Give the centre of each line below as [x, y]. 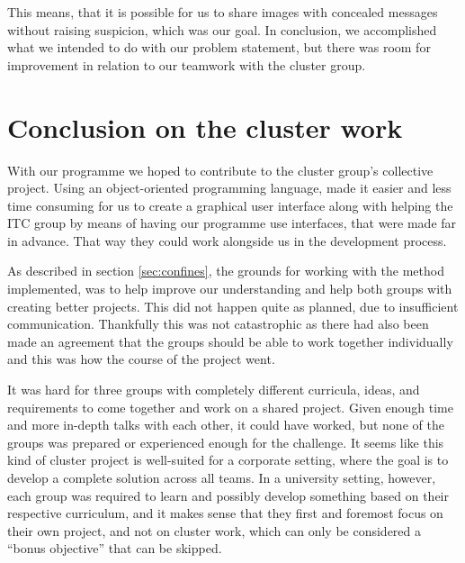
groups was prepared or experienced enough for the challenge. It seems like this [226, 442]
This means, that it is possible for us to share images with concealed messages [223, 12]
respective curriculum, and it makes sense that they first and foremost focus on [225, 513]
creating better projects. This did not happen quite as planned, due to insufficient [233, 306]
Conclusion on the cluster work [205, 127]
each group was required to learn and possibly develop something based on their [228, 495]
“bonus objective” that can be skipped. [115, 548]
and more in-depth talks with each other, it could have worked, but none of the [226, 425]
